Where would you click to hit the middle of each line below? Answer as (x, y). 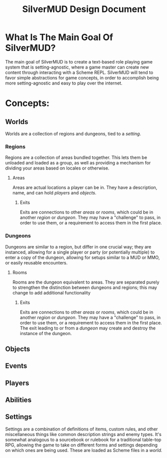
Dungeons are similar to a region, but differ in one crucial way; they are (78, 246)
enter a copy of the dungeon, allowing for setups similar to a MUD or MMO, (82, 257)
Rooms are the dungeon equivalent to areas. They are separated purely (86, 282)
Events (16, 366)
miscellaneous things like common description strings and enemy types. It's (83, 434)
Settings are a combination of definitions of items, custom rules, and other (82, 429)
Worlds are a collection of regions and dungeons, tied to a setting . (73, 133)
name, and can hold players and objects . (54, 193)
